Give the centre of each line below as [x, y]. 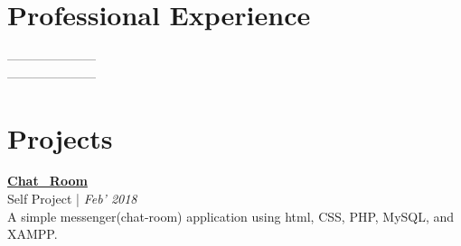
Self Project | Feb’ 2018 [72, 199]
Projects [60, 137]
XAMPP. [33, 234]
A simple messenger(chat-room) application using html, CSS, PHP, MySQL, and [231, 216]
